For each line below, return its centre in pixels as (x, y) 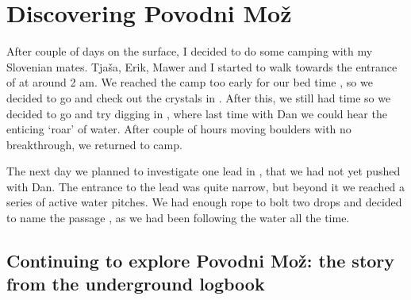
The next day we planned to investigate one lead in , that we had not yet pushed (204, 171)
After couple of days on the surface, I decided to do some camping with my (190, 51)
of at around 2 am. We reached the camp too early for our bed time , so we (190, 82)
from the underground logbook (136, 284)
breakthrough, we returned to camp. (94, 144)
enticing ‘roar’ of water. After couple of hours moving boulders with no (179, 129)
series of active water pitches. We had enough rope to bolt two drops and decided (204, 202)
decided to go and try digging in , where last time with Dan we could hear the (197, 113)
